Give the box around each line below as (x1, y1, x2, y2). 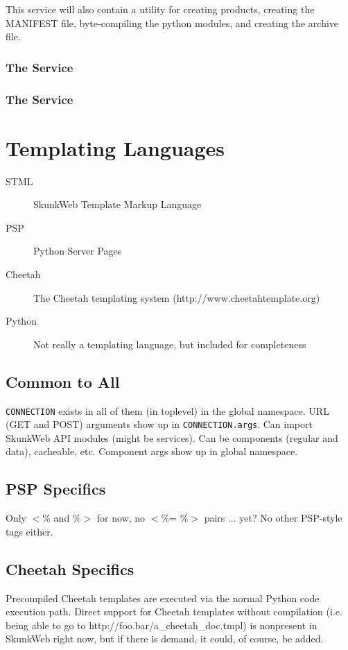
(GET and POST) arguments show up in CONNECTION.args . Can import (6, 417, 313, 431)
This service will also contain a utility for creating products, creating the (6, 2, 315, 16)
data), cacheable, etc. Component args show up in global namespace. (6, 444, 298, 459)
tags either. (6, 524, 53, 538)
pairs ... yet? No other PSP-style (204, 511, 342, 525)
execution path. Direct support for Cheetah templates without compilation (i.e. (6, 604, 342, 619)
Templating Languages (6, 133, 225, 162)
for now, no (96, 511, 146, 525)
